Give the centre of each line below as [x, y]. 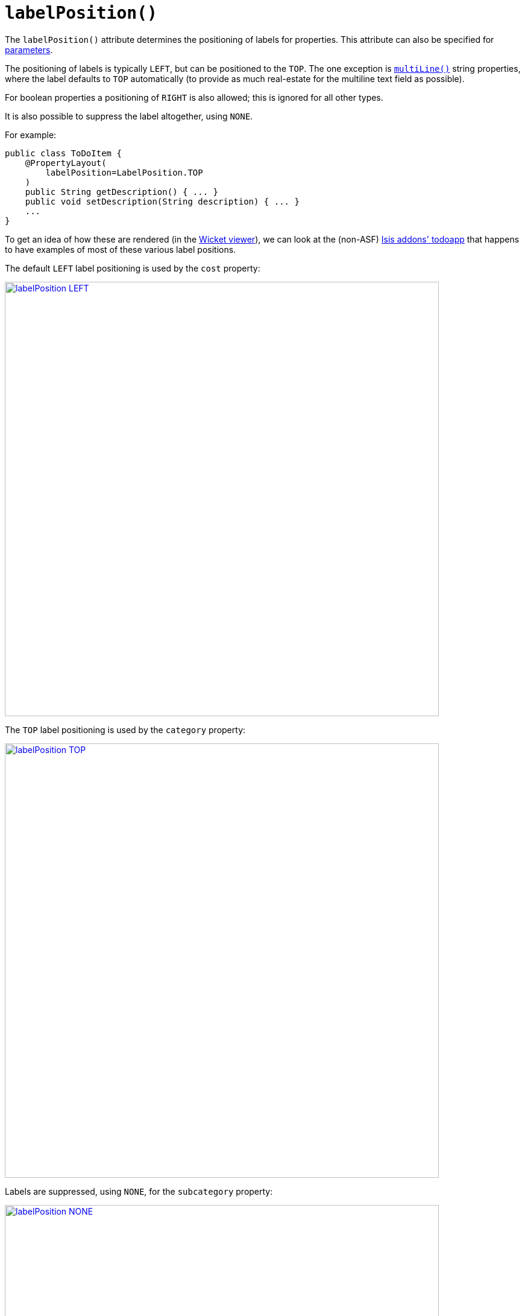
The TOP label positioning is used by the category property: [125, 730]
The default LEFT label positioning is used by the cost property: [133, 268]
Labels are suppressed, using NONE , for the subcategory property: [139, 1191]
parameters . [29, 49]
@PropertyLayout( [66, 163]
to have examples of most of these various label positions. [121, 249]
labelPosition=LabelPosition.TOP [124, 172]
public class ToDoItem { [63, 153]
